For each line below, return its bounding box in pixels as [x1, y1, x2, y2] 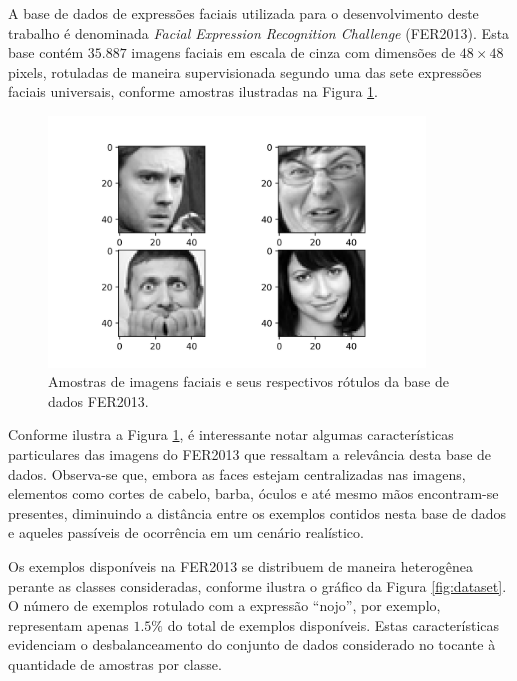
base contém [8, 42, 84, 63]
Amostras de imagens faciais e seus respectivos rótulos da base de [48, 371, 449, 392]
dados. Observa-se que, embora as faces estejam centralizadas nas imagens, [8, 463, 466, 484]
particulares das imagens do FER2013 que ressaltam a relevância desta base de [8, 444, 492, 465]
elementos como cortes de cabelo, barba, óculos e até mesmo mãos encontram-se [8, 483, 499, 504]
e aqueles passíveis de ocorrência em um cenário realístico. [8, 522, 364, 543]
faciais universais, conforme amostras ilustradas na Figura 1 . [8, 81, 379, 102]
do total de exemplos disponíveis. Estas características [167, 614, 500, 635]
